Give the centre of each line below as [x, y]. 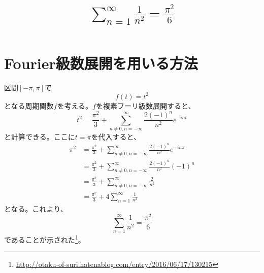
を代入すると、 [116, 136]
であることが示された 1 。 [45, 239]
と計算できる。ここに [40, 136]
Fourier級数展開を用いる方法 [101, 63]
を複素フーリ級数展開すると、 [145, 105]
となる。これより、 [36, 208]
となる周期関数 [29, 105]
